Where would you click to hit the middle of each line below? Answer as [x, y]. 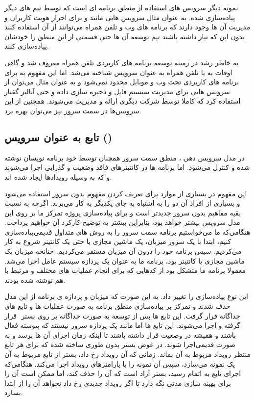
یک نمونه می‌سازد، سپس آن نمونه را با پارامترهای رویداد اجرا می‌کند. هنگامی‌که [120, 363]
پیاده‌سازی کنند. [27, 46]
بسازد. [14, 392]
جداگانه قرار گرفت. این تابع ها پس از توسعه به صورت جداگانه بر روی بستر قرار [122, 315]
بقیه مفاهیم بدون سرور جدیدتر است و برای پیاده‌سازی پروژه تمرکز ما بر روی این [123, 212]
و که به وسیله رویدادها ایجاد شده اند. [58, 176]
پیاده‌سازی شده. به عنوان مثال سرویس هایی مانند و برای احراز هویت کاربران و [120, 17]
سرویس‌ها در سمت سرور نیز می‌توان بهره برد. [73, 110]
